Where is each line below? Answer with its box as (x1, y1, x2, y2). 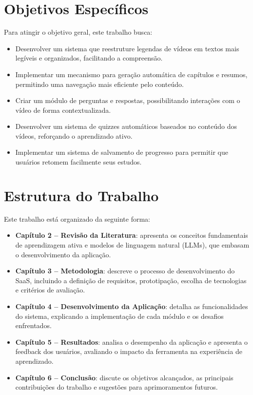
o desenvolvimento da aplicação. (15, 249, 111, 259)
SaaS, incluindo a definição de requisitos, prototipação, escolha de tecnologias (15, 275, 247, 285)
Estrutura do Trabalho (4, 185, 159, 205)
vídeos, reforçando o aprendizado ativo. (15, 130, 133, 141)
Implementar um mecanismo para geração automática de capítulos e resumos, (15, 69, 248, 79)
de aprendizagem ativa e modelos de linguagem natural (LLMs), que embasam (15, 239, 250, 249)
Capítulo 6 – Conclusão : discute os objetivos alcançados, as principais (15, 372, 234, 382)
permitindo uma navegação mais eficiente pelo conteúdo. (15, 79, 184, 89)
